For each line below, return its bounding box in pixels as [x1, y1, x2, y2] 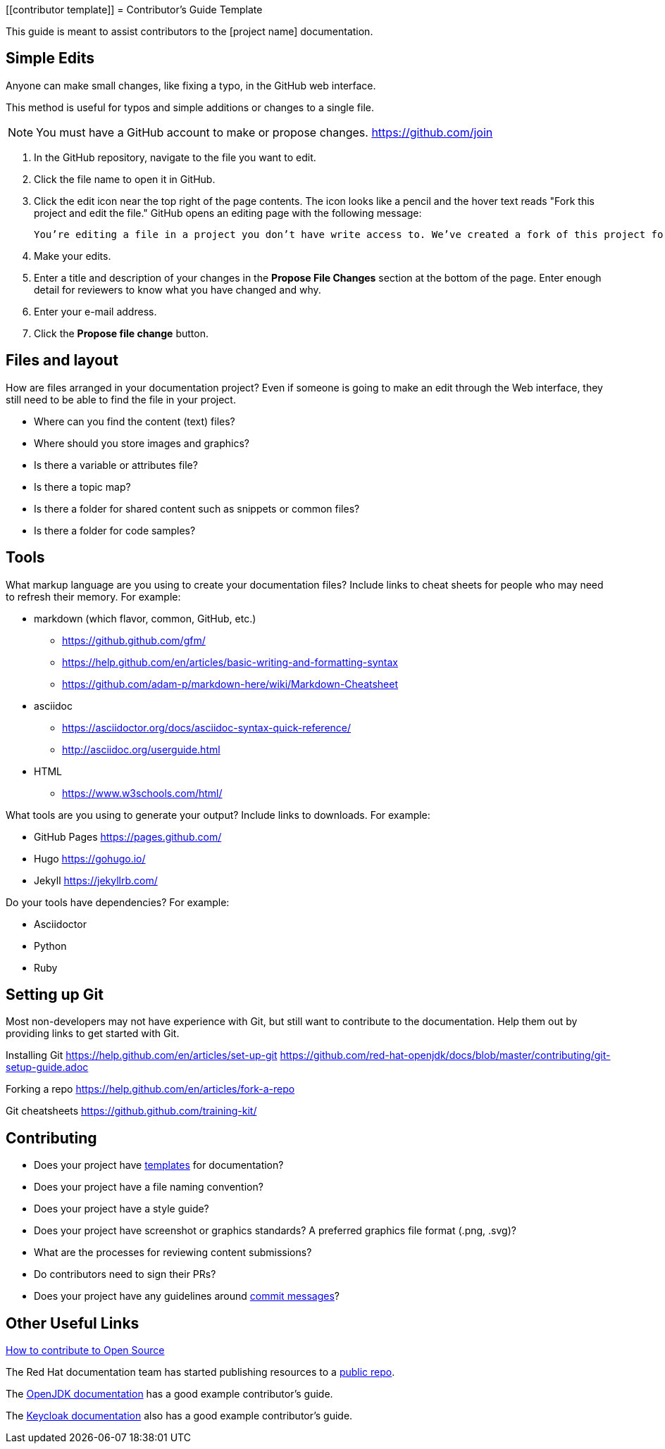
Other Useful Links [6, 1314, 139, 1332]
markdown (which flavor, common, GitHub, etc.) [34, 612, 256, 625]
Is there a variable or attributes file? [34, 458, 198, 471]
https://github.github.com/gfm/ [62, 634, 206, 646]
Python [34, 939, 67, 952]
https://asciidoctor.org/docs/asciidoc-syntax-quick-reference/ [62, 721, 352, 734]
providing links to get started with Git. [6, 1027, 180, 1040]
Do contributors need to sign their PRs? [34, 1268, 216, 1281]
